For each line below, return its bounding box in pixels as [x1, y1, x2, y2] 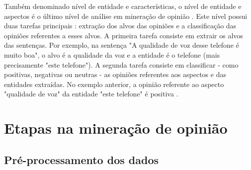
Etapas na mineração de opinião [4, 118, 228, 138]
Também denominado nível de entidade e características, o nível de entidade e [4, 1, 242, 11]
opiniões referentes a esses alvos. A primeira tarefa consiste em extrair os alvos [4, 30, 243, 40]
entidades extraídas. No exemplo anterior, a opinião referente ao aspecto [4, 79, 224, 89]
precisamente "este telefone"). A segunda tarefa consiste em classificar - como [4, 59, 239, 70]
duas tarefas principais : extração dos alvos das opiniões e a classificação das [4, 20, 237, 31]
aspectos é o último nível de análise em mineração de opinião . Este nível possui [4, 10, 248, 21]
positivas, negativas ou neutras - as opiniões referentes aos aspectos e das [4, 69, 226, 80]
